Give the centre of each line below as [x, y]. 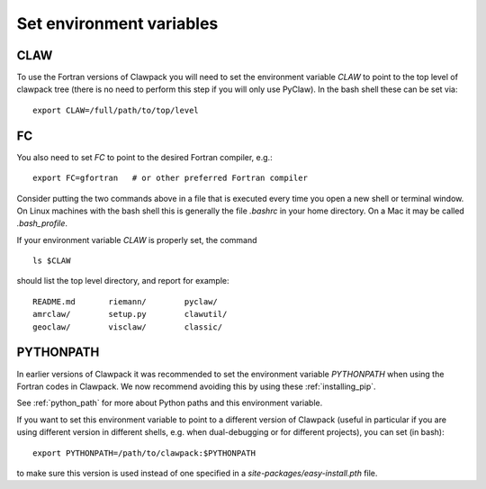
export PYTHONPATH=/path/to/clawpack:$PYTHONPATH [144, 453]
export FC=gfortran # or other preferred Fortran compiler [170, 178]
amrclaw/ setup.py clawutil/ [130, 314]
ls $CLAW [52, 261]
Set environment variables [117, 23]
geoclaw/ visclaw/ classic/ [128, 327]
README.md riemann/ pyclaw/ [125, 301]
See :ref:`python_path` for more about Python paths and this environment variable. [170, 403]
